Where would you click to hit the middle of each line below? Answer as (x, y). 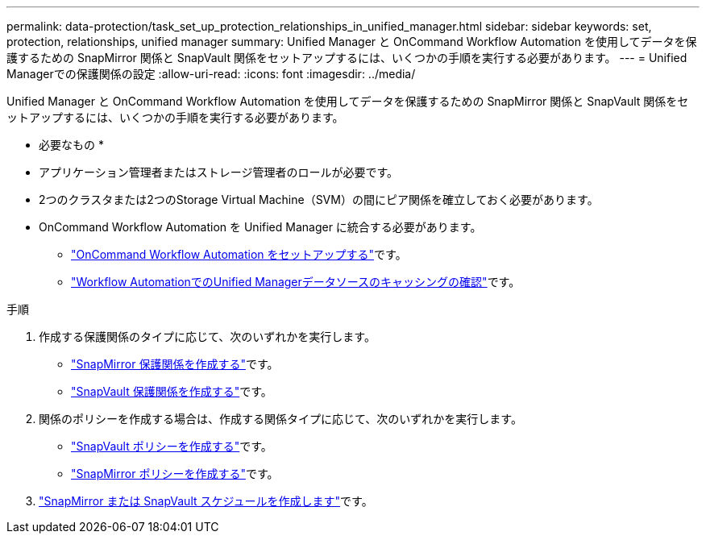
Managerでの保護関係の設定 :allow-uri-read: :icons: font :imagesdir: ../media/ (211, 74)
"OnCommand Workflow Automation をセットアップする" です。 (239, 254)
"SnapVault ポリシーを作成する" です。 (172, 446)
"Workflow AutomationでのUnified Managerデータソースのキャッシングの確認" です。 (296, 282)
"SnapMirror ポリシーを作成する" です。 (175, 474)
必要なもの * (71, 145)
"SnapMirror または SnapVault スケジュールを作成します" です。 (206, 501)
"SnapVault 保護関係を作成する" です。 (172, 391)
